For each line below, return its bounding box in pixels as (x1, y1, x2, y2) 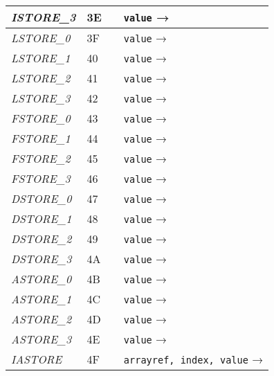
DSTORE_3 (11, 251, 72, 267)
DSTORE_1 (11, 211, 72, 226)
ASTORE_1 (11, 291, 72, 307)
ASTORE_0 (11, 271, 72, 287)
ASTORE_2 (11, 311, 72, 327)
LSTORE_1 (11, 50, 71, 66)
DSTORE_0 (11, 190, 72, 206)
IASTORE (11, 351, 62, 367)
